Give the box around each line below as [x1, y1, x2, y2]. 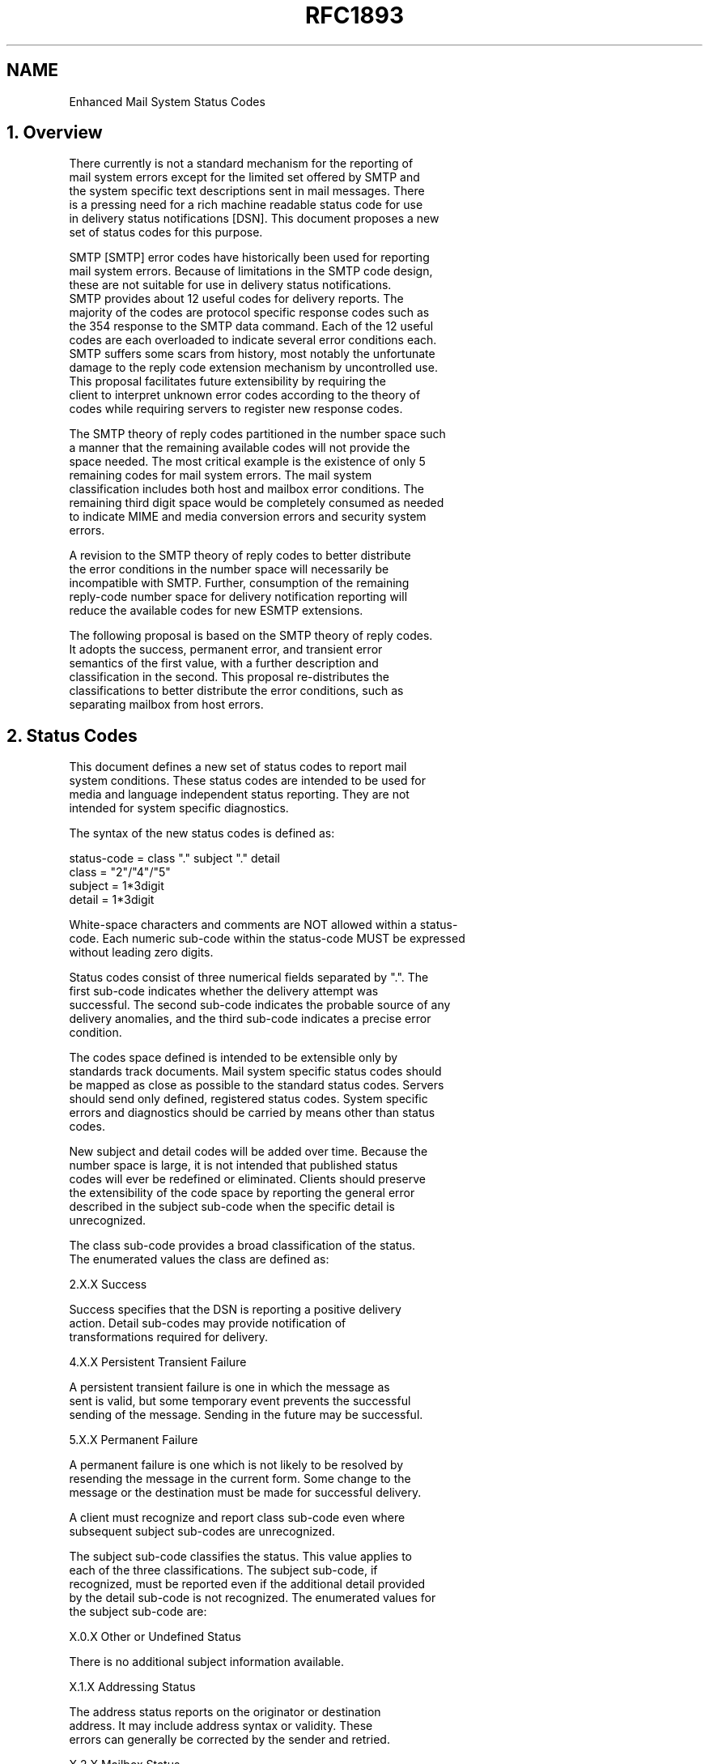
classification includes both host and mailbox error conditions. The [69, 482, 424, 496]
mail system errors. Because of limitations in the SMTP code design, [69, 264, 433, 279]
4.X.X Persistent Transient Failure [69, 1355, 247, 1370]
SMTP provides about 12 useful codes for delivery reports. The [69, 292, 404, 306]
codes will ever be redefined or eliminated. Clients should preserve [69, 1172, 426, 1187]
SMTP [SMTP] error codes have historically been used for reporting [69, 250, 430, 265]
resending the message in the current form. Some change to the [69, 1472, 411, 1486]
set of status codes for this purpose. [69, 225, 263, 240]
